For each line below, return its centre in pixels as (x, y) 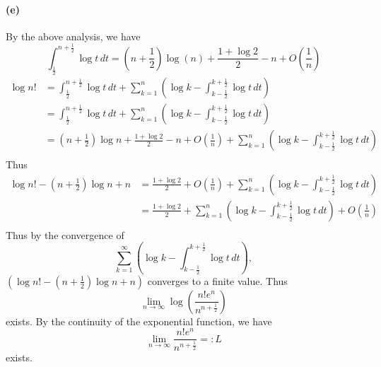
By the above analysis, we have (73, 36)
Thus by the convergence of (65, 234)
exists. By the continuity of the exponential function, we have (139, 321)
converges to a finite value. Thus (217, 280)
